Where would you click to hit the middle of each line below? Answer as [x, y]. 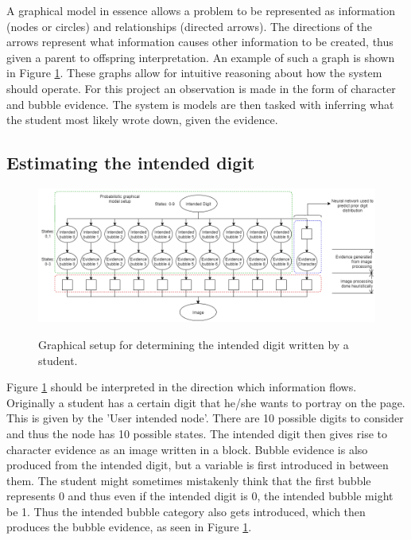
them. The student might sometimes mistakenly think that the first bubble [189, 480]
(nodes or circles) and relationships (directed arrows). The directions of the [190, 26]
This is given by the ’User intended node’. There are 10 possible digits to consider [205, 418]
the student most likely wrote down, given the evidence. [142, 120]
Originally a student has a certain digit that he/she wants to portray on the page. [206, 402]
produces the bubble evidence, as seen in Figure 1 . [129, 527]
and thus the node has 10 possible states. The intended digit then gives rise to [197, 433]
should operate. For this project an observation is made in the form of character [201, 88]
